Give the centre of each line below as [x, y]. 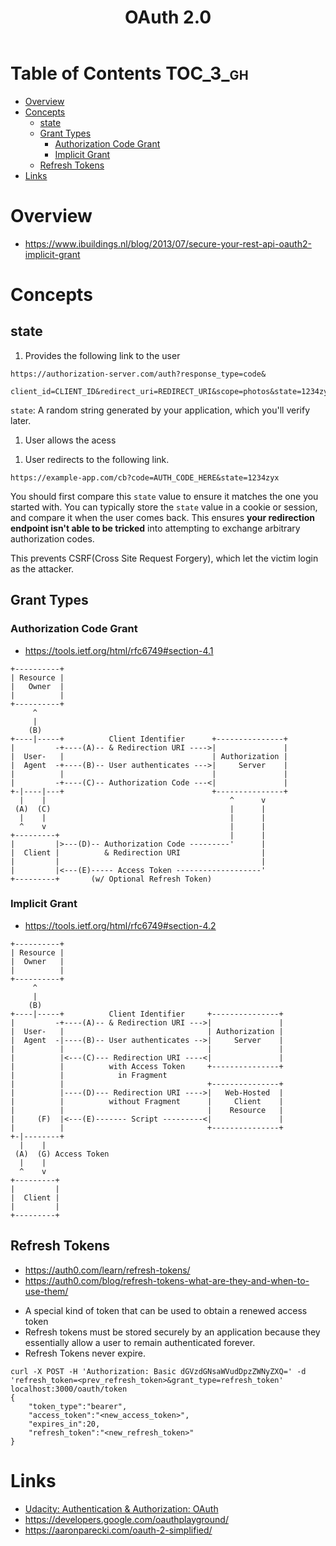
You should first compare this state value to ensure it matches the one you [164, 496]
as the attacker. [42, 568]
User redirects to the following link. [97, 459]
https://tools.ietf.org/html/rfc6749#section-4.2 [120, 925]
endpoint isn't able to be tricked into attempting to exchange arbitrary [155, 528]
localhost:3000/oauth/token [69, 1389]
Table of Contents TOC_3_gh [129, 73]
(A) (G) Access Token [62, 1154]
